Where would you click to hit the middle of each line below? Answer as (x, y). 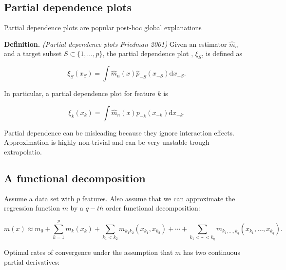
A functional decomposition (75, 178)
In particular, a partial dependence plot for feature (80, 93)
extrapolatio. (23, 151)
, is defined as (222, 53)
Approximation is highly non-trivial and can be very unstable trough (107, 142)
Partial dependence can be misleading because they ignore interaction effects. (119, 132)
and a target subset (33, 53)
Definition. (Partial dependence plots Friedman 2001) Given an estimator (115, 44)
